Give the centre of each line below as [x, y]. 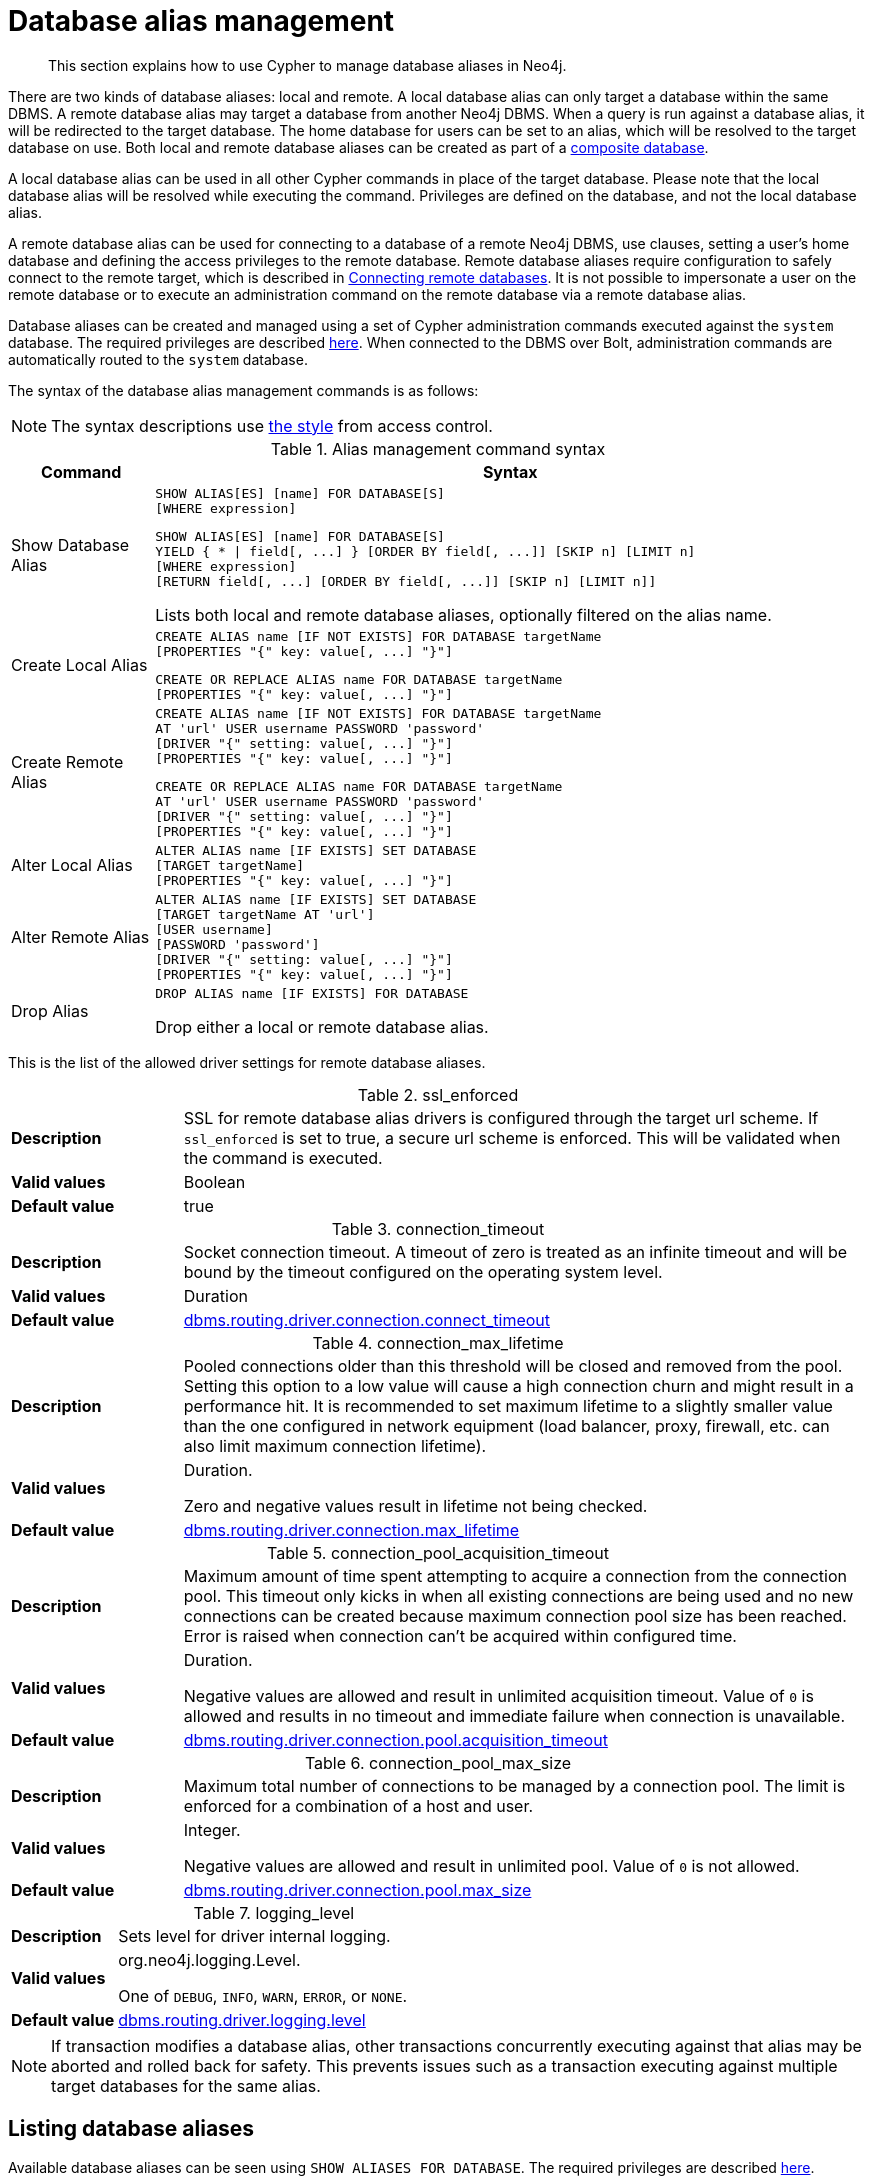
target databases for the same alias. [186, 2085]
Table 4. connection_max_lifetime [438, 1342]
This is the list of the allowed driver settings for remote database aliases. [247, 1062]
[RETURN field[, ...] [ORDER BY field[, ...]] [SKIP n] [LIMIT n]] [406, 581]
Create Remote [67, 762]
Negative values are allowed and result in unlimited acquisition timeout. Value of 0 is [498, 1695]
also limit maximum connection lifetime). [335, 1445]
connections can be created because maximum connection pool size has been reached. [515, 1615]
